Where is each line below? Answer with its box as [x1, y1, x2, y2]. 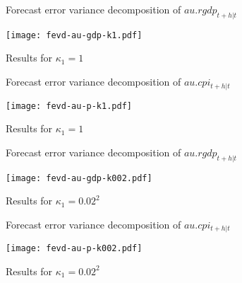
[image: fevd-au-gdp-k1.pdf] [6, 30, 143, 40]
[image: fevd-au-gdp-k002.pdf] [6, 173, 152, 183]
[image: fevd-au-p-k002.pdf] [6, 243, 143, 254]
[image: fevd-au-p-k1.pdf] [6, 100, 132, 111]
